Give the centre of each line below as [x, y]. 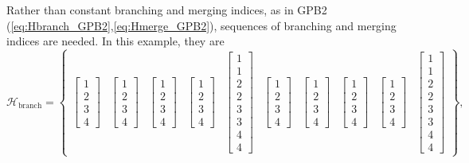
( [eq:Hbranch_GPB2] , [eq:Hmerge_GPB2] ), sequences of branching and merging [201, 25]
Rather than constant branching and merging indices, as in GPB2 [167, 10]
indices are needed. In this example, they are [115, 41]
